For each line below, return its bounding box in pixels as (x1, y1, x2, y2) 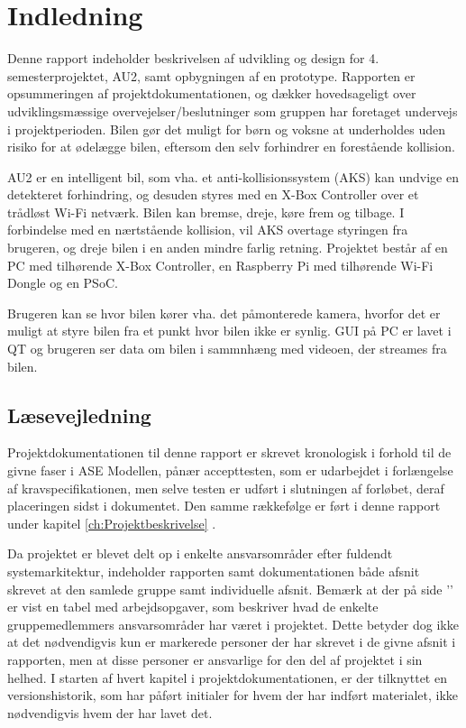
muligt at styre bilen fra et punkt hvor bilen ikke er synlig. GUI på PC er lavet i (7, 321, 452, 340)
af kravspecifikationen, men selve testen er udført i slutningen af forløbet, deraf (7, 478, 444, 497)
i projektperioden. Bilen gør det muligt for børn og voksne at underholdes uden (7, 119, 445, 138)
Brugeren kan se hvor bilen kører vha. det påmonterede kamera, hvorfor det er (7, 303, 441, 322)
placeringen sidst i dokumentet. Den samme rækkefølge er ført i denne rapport (7, 496, 441, 515)
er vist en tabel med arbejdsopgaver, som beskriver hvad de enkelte (7, 597, 379, 616)
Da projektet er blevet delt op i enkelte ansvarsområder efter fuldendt (7, 544, 393, 563)
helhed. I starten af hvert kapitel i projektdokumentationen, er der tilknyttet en (7, 668, 447, 687)
